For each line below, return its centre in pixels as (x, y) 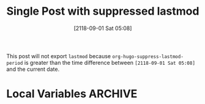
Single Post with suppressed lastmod (103, 11)
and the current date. (33, 69)
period (15, 63)
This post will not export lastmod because (59, 56)
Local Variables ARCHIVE (72, 94)
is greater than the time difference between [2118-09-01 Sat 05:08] (110, 62)
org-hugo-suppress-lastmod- (148, 56)
